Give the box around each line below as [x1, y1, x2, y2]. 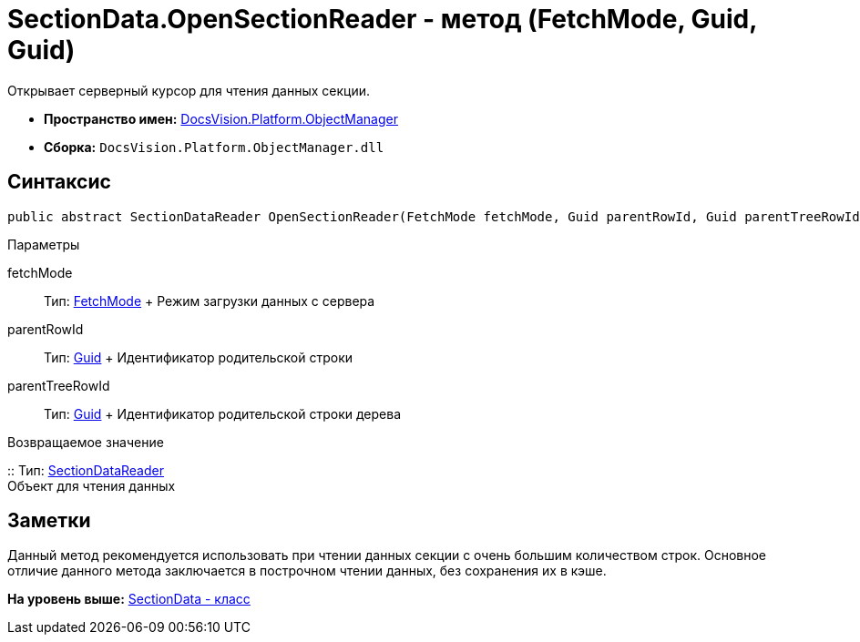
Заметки [7, 509, 91, 533]
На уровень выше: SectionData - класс [7, 591, 251, 607]
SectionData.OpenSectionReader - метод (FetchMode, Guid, [7, 4, 757, 35]
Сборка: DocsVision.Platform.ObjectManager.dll [44, 138, 384, 155]
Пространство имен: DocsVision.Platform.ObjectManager [44, 110, 398, 127]
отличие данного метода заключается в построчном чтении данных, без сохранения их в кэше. [7, 563, 607, 579]
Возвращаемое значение [7, 433, 164, 450]
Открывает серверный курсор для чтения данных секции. [7, 82, 370, 98]
